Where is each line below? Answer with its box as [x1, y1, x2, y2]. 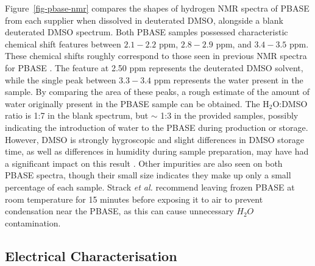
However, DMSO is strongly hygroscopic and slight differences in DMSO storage [5, 133, 305, 145]
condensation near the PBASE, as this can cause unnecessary [5, 205, 234, 217]
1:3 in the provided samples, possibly [160, 109, 299, 122]
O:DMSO [272, 97, 308, 110]
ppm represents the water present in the [154, 73, 303, 86]
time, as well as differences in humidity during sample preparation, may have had [5, 145, 309, 158]
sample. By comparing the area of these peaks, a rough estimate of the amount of [5, 85, 310, 98]
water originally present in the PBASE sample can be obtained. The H [5, 97, 269, 110]
